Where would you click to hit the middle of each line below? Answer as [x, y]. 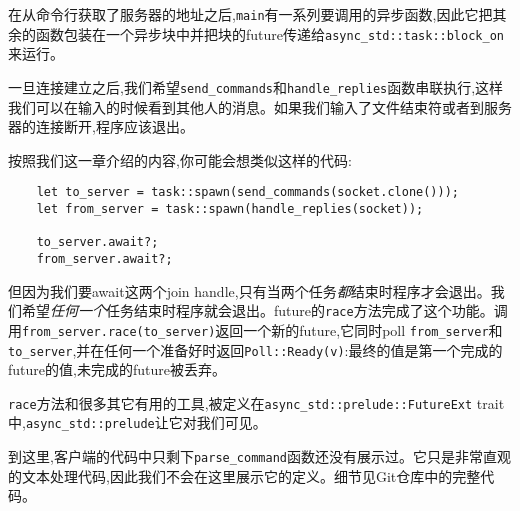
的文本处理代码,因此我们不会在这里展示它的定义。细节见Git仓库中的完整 [244, 475]
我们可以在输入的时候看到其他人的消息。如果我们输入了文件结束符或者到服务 [260, 106]
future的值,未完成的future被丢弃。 [117, 369]
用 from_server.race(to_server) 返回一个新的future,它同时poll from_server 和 [255, 329]
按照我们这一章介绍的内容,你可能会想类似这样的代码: [180, 159]
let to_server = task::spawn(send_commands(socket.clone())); [248, 192]
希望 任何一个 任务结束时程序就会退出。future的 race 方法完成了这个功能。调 [264, 310]
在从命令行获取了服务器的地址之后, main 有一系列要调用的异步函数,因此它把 [250, 14]
